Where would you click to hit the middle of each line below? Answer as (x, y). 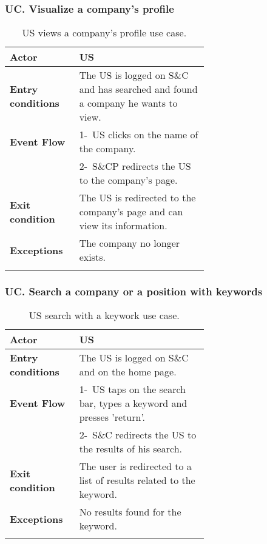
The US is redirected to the (137, 198)
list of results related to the (137, 480)
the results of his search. (130, 449)
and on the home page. (128, 372)
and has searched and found (138, 89)
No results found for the (130, 512)
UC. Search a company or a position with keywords (134, 291)
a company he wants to (128, 103)
